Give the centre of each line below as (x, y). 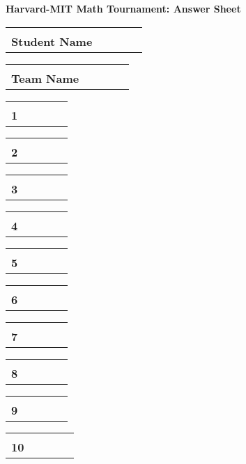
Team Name (45, 78)
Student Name (52, 41)
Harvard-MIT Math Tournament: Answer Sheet (123, 8)
